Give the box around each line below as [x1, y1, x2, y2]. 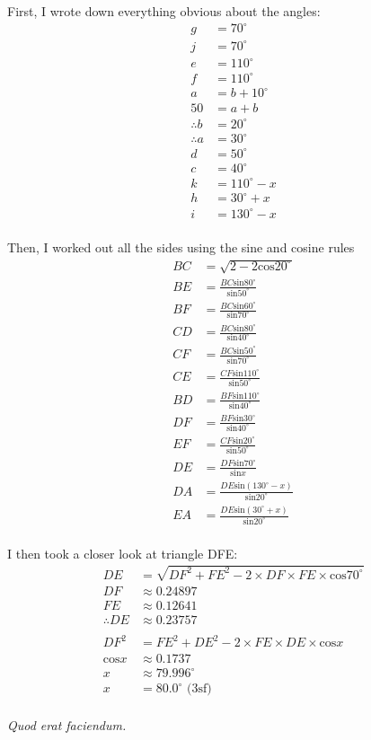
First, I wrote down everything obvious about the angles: [7, 2, 321, 20]
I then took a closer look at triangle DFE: [7, 543, 238, 562]
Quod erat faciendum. [7, 716, 127, 735]
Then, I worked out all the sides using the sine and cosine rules [7, 238, 355, 257]
